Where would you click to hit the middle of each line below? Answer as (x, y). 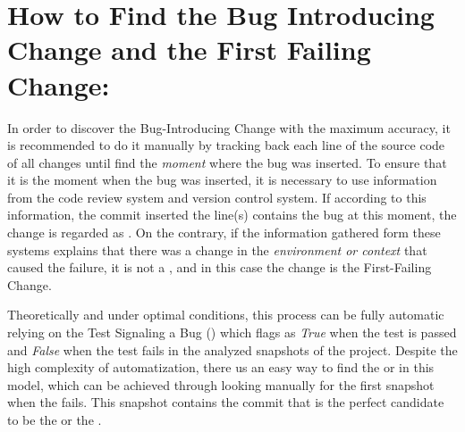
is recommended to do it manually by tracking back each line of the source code (226, 145)
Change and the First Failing (189, 50)
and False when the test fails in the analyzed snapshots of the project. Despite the (232, 349)
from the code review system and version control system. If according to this (217, 197)
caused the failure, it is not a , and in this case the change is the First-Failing (220, 267)
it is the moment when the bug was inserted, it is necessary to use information (222, 180)
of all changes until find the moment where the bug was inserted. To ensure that (227, 162)
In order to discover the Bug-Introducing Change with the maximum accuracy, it (229, 127)
